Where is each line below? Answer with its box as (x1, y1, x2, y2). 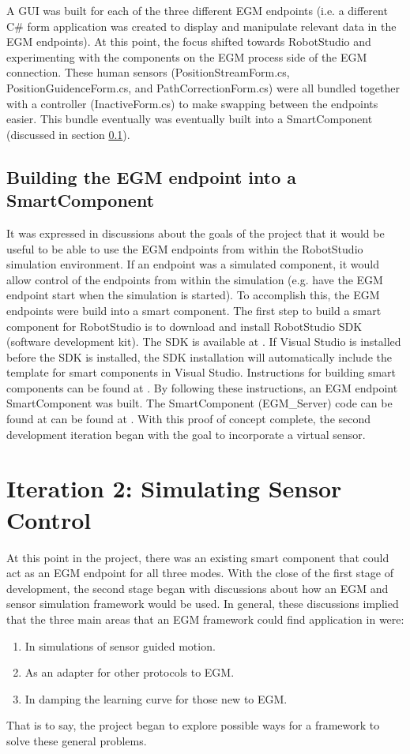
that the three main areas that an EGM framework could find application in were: (6, 610, 404, 627)
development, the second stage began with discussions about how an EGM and (6, 580, 389, 596)
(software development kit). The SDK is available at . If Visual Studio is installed (6, 333, 401, 350)
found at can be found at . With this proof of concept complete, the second (6, 411, 371, 427)
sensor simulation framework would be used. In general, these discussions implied (6, 595, 399, 612)
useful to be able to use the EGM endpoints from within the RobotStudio (6, 240, 363, 257)
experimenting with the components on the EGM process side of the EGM (6, 48, 367, 65)
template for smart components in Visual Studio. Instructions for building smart (6, 364, 397, 381)
